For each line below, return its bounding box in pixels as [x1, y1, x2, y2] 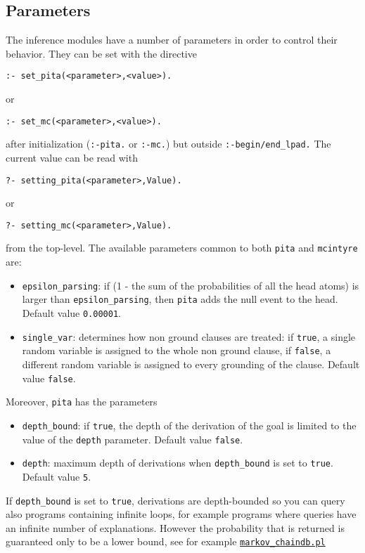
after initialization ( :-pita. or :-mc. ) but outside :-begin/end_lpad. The [6, 136, 331, 151]
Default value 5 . [22, 469, 91, 483]
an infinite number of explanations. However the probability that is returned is [6, 520, 345, 535]
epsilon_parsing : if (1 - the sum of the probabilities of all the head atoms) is [22, 278, 359, 292]
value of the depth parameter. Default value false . [22, 431, 243, 446]
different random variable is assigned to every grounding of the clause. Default [22, 356, 360, 371]
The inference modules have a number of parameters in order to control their [6, 32, 338, 47]
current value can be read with [6, 150, 138, 164]
